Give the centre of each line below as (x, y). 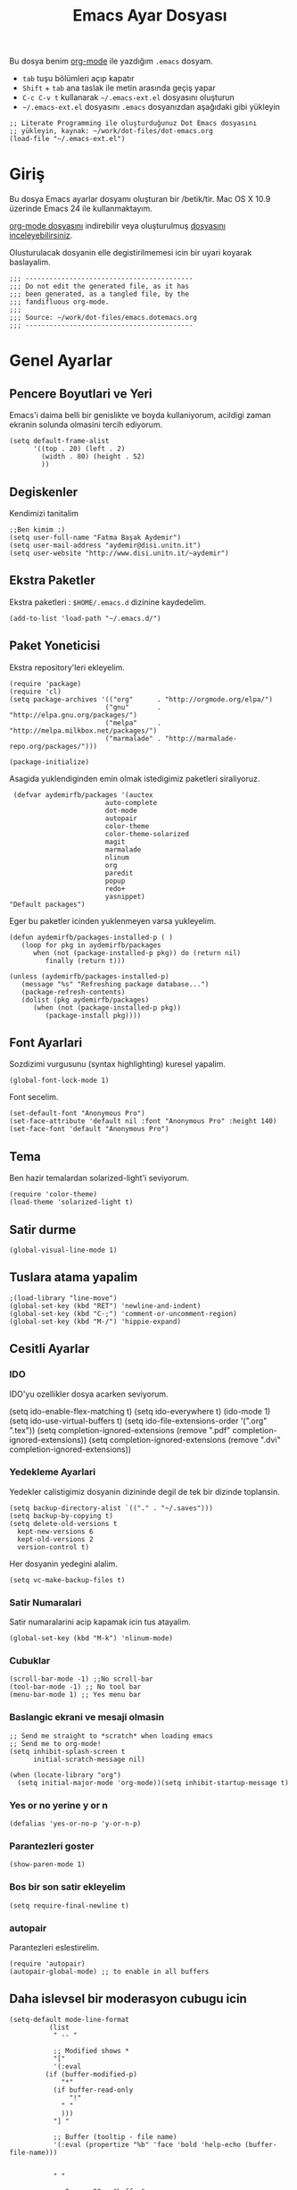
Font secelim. (34, 1097)
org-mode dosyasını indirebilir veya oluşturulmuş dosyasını (117, 226)
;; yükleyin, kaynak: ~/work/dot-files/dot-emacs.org (111, 131)
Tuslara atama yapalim (74, 1277)
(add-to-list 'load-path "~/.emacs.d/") (86, 618)
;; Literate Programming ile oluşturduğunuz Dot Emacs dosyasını (133, 123)
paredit (119, 873)
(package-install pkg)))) (93, 1015)
